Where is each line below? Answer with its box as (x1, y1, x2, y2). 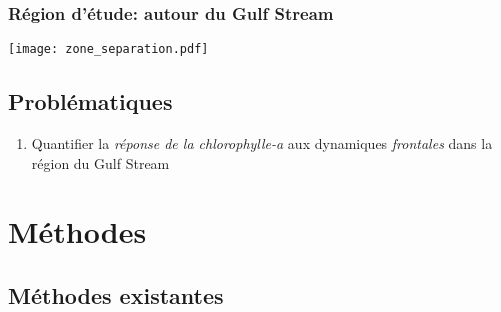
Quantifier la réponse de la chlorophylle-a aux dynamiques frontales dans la (31, 133, 493, 154)
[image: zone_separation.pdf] (8, 42, 209, 57)
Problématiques (8, 86, 173, 117)
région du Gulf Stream (31, 152, 170, 173)
